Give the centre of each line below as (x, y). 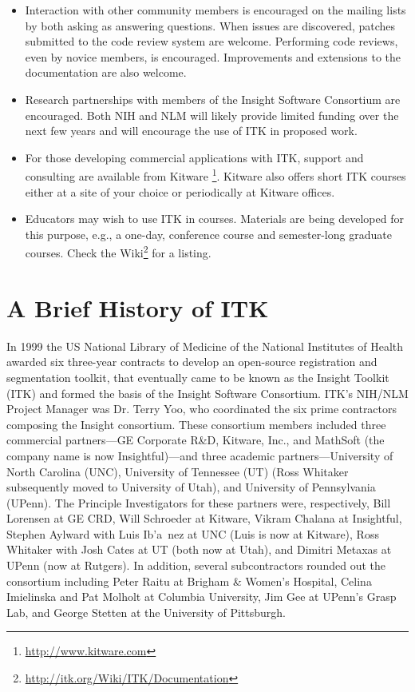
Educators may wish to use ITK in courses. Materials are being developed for (214, 219)
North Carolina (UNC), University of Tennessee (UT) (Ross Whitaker (178, 471)
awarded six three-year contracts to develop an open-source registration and (192, 362)
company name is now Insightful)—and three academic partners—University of (200, 455)
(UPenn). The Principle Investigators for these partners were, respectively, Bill (199, 502)
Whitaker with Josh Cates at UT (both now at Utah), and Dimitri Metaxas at (199, 549)
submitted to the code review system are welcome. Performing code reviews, (211, 41)
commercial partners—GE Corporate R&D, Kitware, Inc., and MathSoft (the (196, 440)
